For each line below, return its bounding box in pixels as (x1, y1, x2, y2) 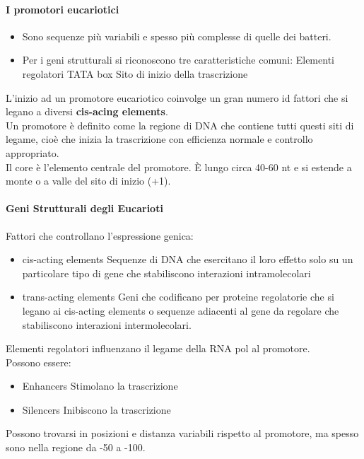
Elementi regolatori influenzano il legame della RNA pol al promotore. (6, 341, 310, 356)
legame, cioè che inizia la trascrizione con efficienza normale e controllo (6, 132, 313, 146)
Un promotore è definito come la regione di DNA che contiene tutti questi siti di (6, 117, 354, 132)
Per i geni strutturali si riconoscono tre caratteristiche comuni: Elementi (22, 52, 334, 67)
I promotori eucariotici (6, 1, 119, 16)
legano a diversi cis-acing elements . (6, 104, 168, 119)
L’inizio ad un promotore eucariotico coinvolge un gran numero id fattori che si (6, 90, 348, 105)
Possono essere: (6, 354, 71, 369)
